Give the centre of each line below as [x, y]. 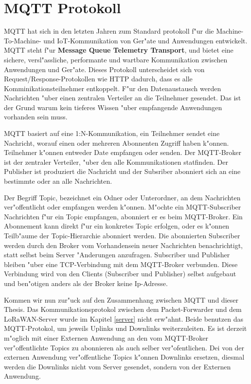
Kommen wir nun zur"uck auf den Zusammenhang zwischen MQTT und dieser [121, 299]
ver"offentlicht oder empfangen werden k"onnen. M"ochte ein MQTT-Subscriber [123, 207]
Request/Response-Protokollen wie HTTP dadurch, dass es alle [98, 79]
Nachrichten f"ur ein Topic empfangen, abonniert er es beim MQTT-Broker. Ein [123, 216]
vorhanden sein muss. [36, 117]
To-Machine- [23, 40]
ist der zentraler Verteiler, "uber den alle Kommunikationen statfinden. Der [116, 162]
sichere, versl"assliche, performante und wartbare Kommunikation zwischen [116, 59]
